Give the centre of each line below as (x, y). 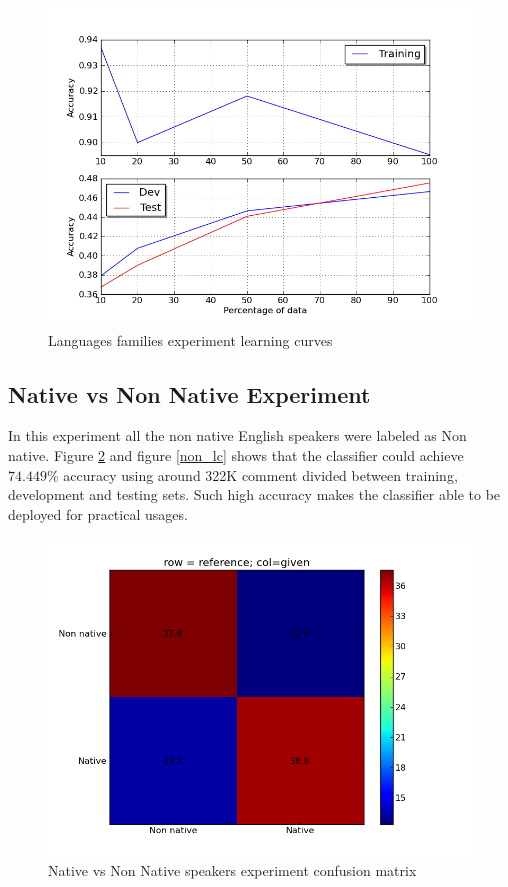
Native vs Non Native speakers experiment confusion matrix (232, 869)
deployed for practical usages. (98, 513)
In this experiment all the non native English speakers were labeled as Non (237, 435)
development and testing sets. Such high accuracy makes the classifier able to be (254, 494)
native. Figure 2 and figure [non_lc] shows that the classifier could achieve (236, 454)
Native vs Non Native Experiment (189, 393)
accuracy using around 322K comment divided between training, (260, 474)
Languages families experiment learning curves (190, 339)
